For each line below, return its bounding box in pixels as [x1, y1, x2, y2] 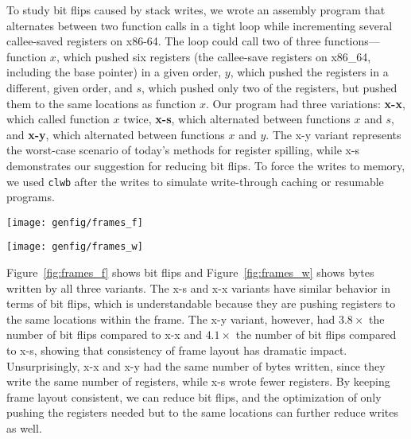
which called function [6, 111, 110, 127]
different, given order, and [6, 79, 133, 95]
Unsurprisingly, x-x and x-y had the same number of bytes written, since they [6, 357, 386, 374]
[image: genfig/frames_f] [6, 216, 143, 228]
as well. [6, 420, 42, 437]
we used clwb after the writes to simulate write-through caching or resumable [6, 173, 384, 189]
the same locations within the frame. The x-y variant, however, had [6, 310, 335, 327]
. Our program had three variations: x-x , [205, 95, 405, 111]
